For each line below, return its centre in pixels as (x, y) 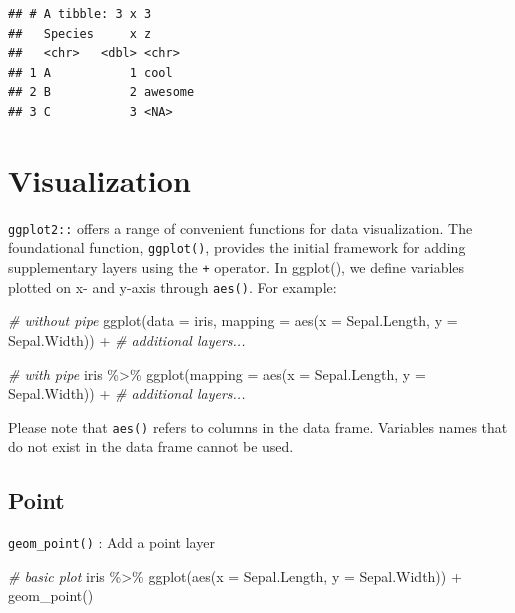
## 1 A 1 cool (90, 72)
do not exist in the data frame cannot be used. (151, 446)
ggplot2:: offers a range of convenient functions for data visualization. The (240, 227)
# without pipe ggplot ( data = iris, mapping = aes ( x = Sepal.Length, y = (233, 320)
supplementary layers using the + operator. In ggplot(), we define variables (236, 267)
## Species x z (80, 33)
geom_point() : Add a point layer (111, 542)
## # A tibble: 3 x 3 (80, 14)
